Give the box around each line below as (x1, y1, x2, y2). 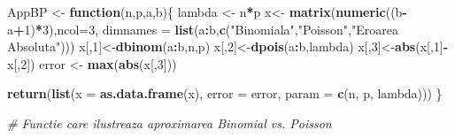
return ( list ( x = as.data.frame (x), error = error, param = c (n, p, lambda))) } (7, 84, 443, 103)
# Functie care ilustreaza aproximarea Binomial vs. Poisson (7, 113, 332, 132)
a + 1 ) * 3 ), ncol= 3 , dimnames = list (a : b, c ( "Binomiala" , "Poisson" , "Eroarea (7, 19, 398, 38)
